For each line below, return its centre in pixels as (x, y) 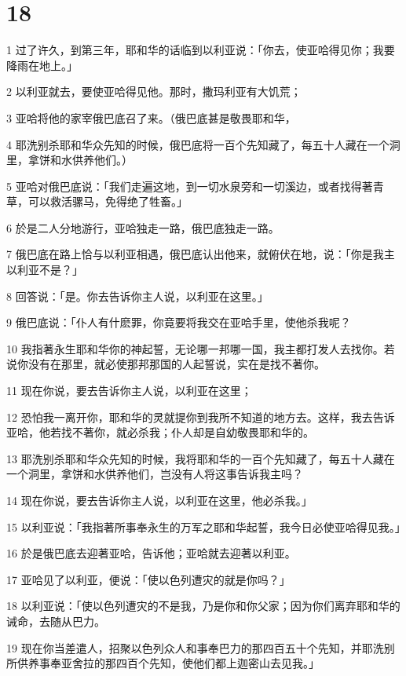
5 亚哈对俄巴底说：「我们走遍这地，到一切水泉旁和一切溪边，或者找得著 (190, 186)
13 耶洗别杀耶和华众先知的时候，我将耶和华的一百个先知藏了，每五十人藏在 (201, 458)
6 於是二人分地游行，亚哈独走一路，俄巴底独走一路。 (143, 227)
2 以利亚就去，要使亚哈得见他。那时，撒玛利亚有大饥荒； (154, 91)
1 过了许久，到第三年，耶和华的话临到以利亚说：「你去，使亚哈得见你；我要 (201, 50)
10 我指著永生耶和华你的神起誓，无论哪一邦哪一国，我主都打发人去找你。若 (201, 348)
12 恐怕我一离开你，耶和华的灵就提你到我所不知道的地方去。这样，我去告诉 (201, 417)
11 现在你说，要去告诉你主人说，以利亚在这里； (129, 391)
